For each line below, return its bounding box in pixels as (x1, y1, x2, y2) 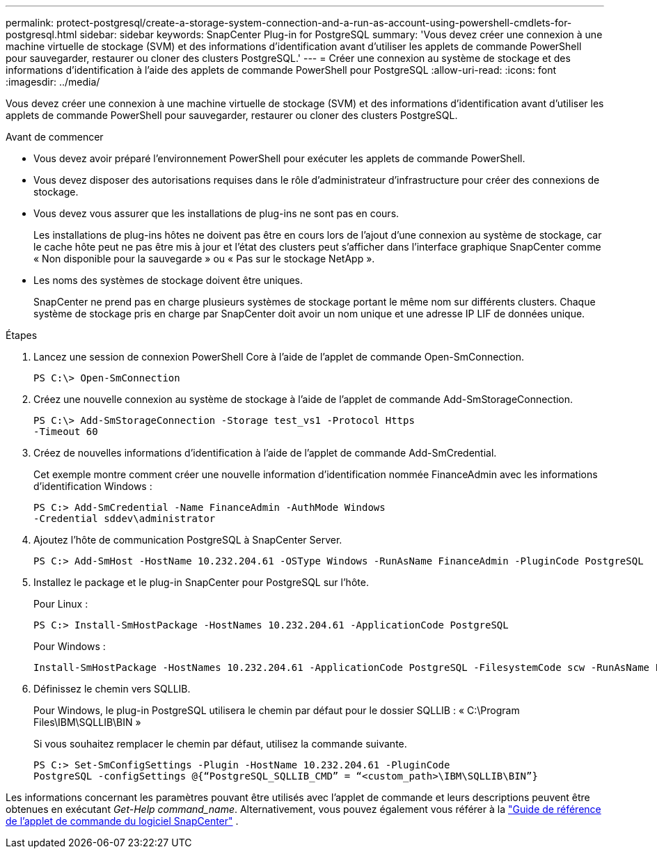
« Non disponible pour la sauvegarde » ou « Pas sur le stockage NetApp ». (33, 253, 375, 264)
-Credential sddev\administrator (33, 513, 216, 524)
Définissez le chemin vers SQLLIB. (33, 683, 191, 695)
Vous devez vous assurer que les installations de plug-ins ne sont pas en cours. (33, 207, 399, 219)
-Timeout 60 (33, 426, 98, 437)
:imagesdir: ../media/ (6, 76, 100, 88)
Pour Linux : (33, 598, 88, 610)
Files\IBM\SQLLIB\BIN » (33, 716, 141, 728)
